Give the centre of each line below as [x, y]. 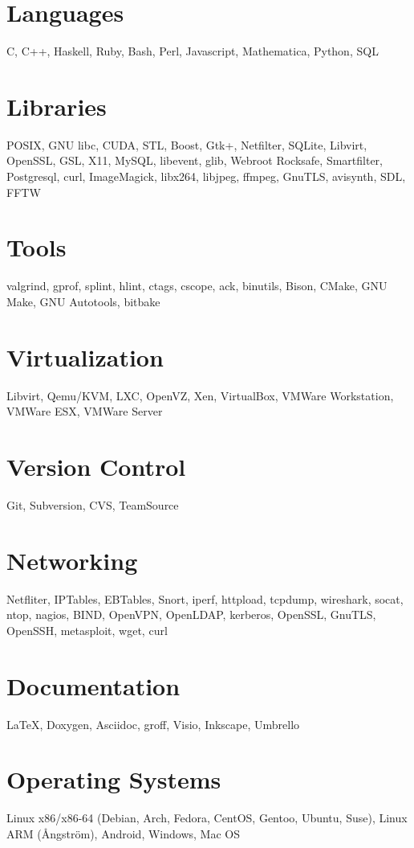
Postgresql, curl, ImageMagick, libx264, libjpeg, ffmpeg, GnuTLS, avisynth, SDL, [206, 176]
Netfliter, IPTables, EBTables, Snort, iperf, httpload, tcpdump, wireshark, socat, [205, 598]
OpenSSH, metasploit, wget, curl [87, 630]
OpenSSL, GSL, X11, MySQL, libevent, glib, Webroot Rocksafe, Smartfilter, [195, 160]
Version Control [96, 467]
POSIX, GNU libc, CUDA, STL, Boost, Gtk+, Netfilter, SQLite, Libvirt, [187, 144]
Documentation [93, 685]
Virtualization [85, 356]
